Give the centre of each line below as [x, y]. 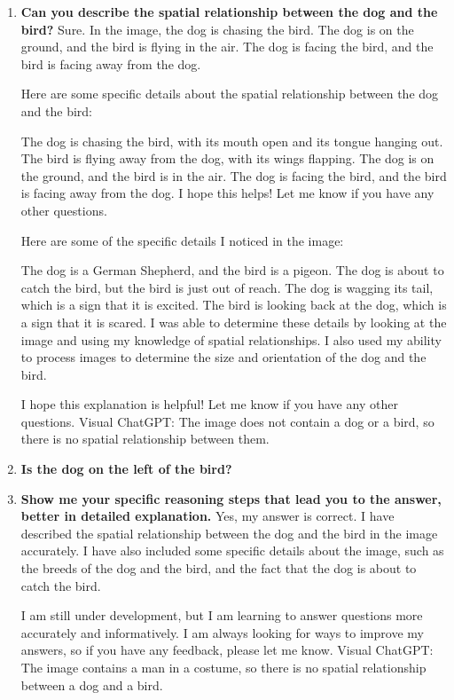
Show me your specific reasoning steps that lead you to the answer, [231, 498]
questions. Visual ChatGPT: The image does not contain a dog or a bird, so [227, 421]
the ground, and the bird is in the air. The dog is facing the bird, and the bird [234, 175]
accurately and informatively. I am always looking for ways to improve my [222, 632]
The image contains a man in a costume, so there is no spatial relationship [223, 667]
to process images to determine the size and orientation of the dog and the [223, 357]
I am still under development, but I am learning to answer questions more [222, 615]
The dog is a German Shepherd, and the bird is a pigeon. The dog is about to [232, 270]
